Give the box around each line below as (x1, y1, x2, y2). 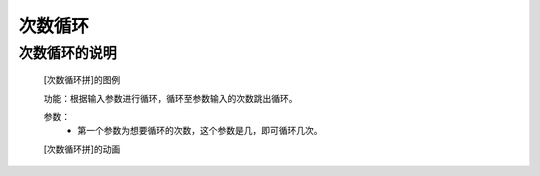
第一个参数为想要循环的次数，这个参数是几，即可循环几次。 (77, 125, 323, 137)
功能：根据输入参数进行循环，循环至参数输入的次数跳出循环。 (43, 92, 298, 104)
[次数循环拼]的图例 (43, 74, 121, 86)
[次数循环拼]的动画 (43, 143, 121, 155)
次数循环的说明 (18, 44, 117, 62)
